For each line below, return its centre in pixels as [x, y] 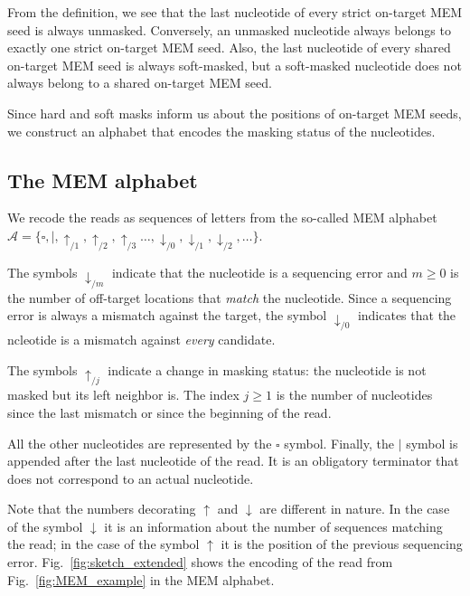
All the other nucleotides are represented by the [140, 443]
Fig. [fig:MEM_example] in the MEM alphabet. [141, 579]
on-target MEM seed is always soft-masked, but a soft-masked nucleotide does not [235, 65]
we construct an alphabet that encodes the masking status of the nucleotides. [221, 131]
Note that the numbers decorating [102, 509]
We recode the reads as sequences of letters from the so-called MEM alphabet [222, 218]
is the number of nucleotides [354, 395]
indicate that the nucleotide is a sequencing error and [259, 273]
